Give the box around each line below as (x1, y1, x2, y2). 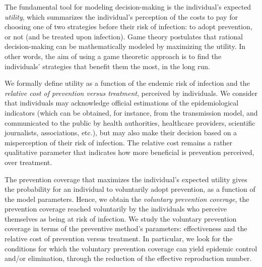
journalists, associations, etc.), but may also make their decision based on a (5, 127, 237, 138)
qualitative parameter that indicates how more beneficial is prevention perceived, (5, 147, 254, 157)
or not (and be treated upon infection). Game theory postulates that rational (5, 31, 243, 41)
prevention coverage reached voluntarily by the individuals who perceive (5, 203, 227, 214)
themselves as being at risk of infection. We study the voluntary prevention (5, 213, 237, 224)
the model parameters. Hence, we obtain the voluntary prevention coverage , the (5, 193, 249, 204)
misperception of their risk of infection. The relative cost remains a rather (5, 137, 233, 147)
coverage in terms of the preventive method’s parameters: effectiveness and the (5, 223, 247, 234)
